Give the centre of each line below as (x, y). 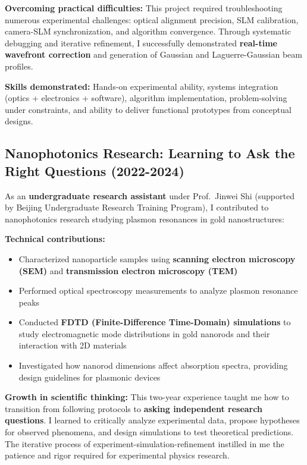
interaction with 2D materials (73, 345)
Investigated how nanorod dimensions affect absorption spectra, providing (153, 365)
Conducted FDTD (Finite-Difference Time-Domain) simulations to (155, 322)
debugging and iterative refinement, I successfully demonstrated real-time (141, 43)
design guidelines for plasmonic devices (90, 377)
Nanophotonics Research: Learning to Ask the (150, 153)
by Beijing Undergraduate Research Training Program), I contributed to (137, 207)
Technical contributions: (55, 239)
